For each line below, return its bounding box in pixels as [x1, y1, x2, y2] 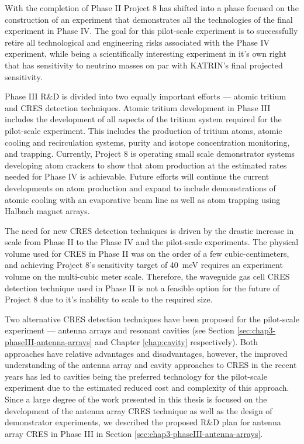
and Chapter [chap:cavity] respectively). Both [95, 336, 258, 348]
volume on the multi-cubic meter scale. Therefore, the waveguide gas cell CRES [5, 270, 290, 283]
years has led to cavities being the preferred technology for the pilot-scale [5, 370, 267, 382]
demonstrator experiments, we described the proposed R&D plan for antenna [5, 416, 281, 428]
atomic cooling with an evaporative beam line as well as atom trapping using [5, 193, 281, 205]
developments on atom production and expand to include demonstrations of [5, 181, 276, 194]
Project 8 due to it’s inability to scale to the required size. [5, 293, 213, 305]
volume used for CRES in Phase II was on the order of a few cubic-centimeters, [5, 247, 289, 259]
